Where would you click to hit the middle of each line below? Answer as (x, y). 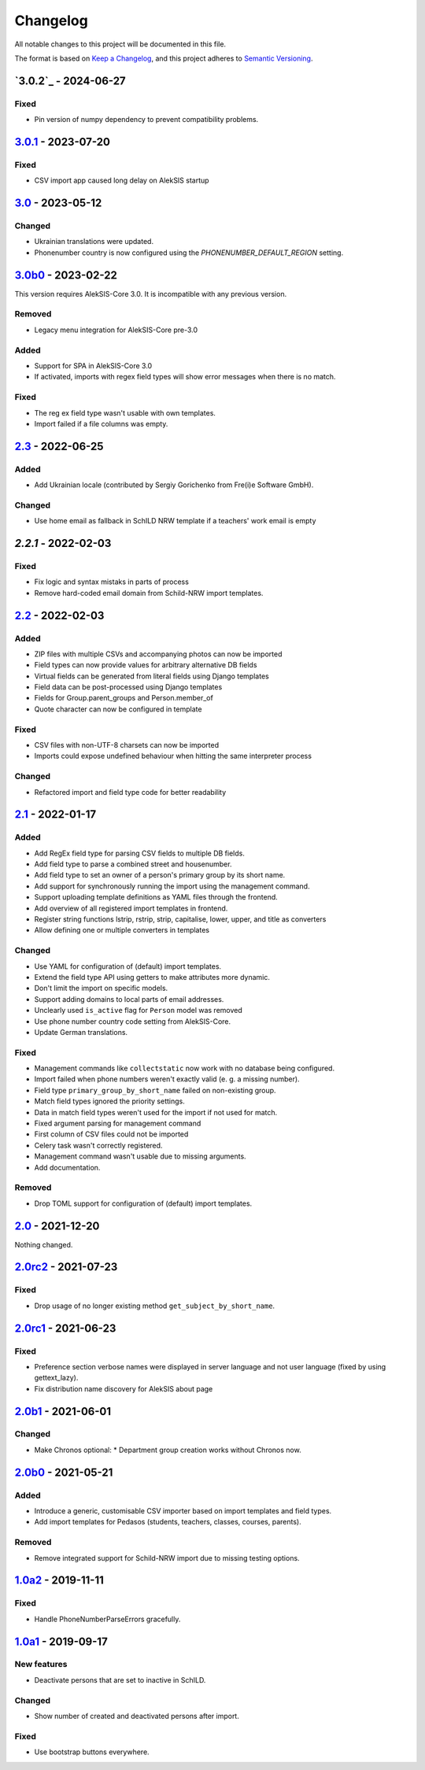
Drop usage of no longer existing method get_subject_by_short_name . (155, 1306)
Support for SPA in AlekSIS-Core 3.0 (93, 365)
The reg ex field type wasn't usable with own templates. (125, 412)
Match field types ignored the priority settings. (109, 1101)
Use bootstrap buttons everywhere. (92, 1752)
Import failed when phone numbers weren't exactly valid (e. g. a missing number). (167, 1079)
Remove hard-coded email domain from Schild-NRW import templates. (149, 593)
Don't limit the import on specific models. (101, 988)
